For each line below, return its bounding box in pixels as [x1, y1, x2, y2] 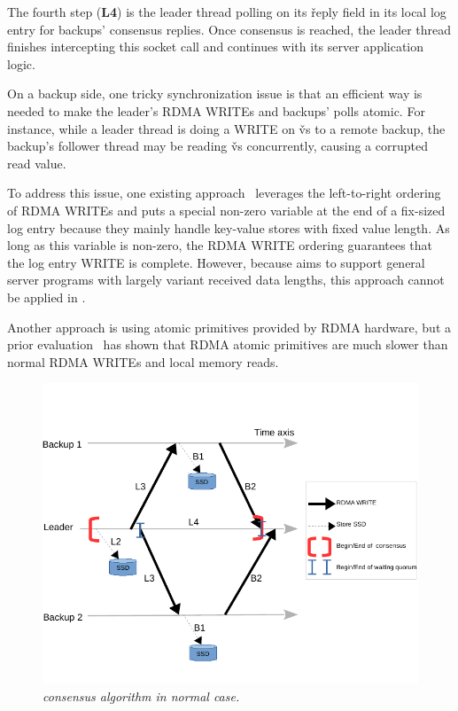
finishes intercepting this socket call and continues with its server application [7, 37, 424, 56]
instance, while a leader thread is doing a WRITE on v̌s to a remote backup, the [7, 119, 446, 137]
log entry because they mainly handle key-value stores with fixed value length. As [7, 218, 450, 237]
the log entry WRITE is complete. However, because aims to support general [7, 253, 425, 271]
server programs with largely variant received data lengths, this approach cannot [7, 270, 445, 289]
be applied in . [7, 287, 86, 306]
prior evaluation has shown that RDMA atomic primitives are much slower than [7, 335, 448, 354]
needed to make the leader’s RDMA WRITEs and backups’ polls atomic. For [7, 101, 425, 120]
